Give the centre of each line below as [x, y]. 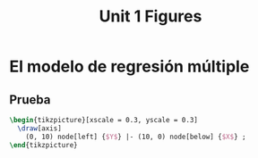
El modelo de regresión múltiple [129, 67]
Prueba [30, 100]
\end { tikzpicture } [43, 145]
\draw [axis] [40, 128]
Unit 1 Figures [150, 17]
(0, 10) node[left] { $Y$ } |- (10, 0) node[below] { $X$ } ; [136, 137]
